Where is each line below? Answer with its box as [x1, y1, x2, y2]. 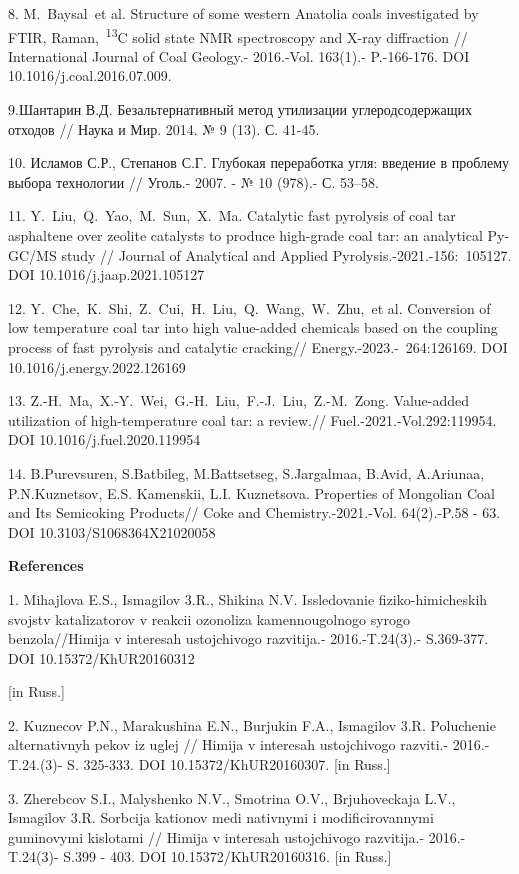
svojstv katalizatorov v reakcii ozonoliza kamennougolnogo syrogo [8, 608, 411, 629]
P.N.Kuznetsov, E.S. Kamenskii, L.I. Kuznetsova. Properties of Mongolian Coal [8, 482, 495, 503]
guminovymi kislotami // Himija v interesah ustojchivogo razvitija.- [8, 826, 425, 847]
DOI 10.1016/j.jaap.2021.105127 [8, 264, 205, 285]
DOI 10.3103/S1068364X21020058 [8, 521, 216, 542]
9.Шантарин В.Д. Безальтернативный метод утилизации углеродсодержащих [8, 99, 472, 120]
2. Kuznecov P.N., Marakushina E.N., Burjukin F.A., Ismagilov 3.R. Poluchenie [8, 714, 496, 735]
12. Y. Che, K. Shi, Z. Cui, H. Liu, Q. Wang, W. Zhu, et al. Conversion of [8, 297, 491, 318]
